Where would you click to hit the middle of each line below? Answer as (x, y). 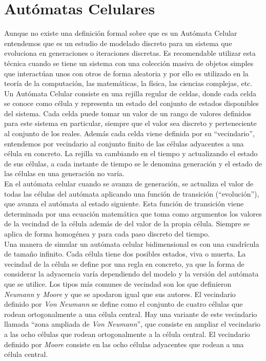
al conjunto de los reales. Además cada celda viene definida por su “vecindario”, (129, 133)
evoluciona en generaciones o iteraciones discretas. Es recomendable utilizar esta (130, 53)
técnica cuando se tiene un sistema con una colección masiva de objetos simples (129, 63)
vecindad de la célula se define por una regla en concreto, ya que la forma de (124, 263)
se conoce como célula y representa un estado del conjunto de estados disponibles (131, 103)
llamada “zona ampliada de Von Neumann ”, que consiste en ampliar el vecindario (132, 324)
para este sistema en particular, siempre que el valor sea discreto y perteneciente (130, 123)
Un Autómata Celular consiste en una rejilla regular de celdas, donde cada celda (130, 93)
